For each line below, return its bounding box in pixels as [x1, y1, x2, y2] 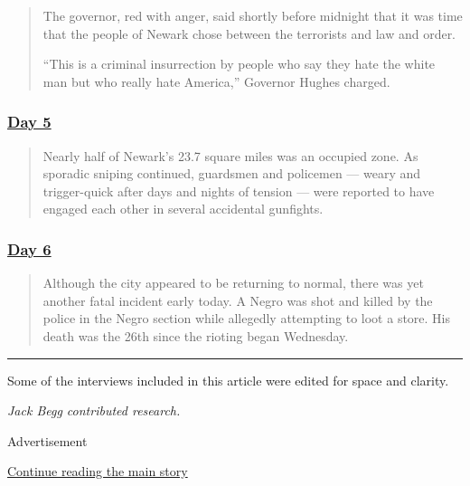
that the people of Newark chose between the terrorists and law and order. [42, 24, 456, 43]
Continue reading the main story [7, 462, 188, 481]
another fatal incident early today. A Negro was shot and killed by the [42, 291, 433, 310]
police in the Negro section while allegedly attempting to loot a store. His [42, 309, 451, 328]
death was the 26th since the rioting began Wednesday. [42, 326, 349, 345]
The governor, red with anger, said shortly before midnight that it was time [42, 6, 463, 24]
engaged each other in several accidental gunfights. [42, 199, 324, 218]
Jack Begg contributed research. [7, 401, 181, 420]
